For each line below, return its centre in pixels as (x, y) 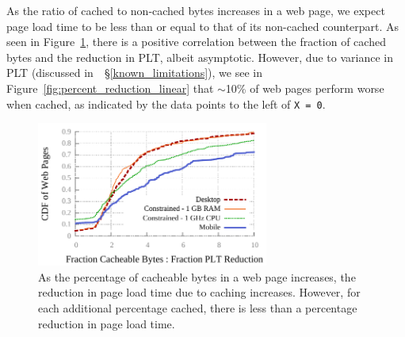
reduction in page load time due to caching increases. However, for (199, 292)
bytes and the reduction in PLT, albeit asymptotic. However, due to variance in (200, 57)
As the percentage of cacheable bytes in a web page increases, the (197, 276)
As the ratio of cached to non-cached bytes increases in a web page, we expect (196, 10)
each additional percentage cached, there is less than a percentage (198, 308)
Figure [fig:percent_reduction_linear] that (110, 88)
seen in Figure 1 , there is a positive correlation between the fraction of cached (196, 42)
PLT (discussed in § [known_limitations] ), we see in (134, 73)
